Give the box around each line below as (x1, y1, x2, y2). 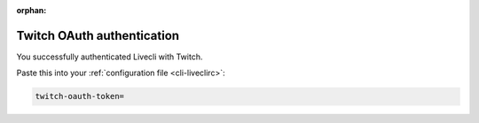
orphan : (16, 5, 47, 15)
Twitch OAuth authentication (16, 27, 180, 43)
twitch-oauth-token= (35, 91, 124, 102)
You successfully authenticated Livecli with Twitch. (16, 51, 203, 62)
